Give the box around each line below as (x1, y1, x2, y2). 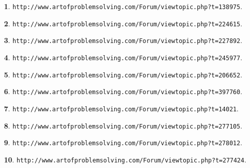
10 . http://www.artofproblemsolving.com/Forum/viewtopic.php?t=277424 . (4, 154, 246, 164)
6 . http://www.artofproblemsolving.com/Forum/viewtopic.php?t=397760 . (4, 86, 242, 97)
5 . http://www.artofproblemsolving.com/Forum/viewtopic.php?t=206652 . (4, 69, 242, 79)
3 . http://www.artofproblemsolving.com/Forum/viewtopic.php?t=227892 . (4, 35, 242, 46)
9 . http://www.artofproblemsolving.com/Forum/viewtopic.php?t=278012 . (4, 137, 242, 148)
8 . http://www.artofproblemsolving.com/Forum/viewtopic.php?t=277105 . (4, 120, 242, 131)
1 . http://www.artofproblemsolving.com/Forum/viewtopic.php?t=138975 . (4, 1, 242, 11)
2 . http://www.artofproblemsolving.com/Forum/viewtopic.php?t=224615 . (4, 18, 242, 28)
